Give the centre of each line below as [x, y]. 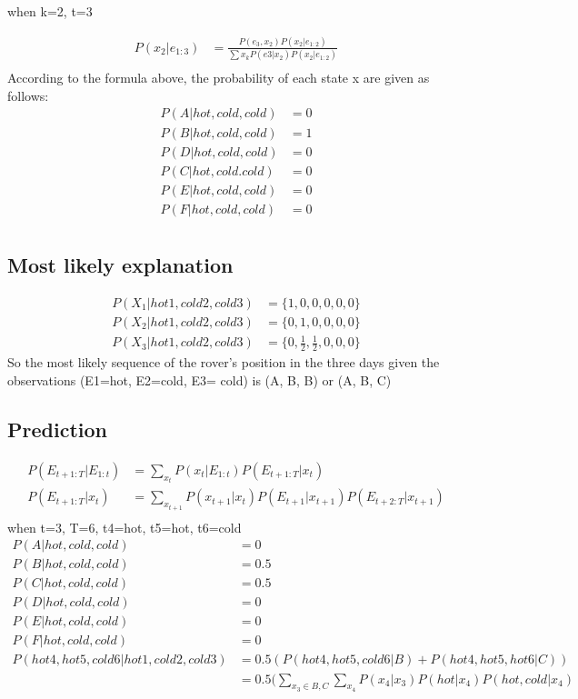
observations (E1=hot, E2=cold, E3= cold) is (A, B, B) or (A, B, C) [199, 379]
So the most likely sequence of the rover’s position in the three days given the [224, 362]
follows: [28, 95]
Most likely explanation [120, 265]
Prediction [57, 429]
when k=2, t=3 [50, 11]
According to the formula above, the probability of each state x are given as [219, 78]
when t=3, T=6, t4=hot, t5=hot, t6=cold [125, 527]
